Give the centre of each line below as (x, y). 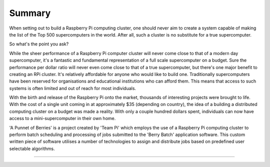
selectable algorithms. (32, 148)
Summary (30, 13)
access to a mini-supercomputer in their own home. (62, 118)
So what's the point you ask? (39, 44)
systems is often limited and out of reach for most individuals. (73, 88)
